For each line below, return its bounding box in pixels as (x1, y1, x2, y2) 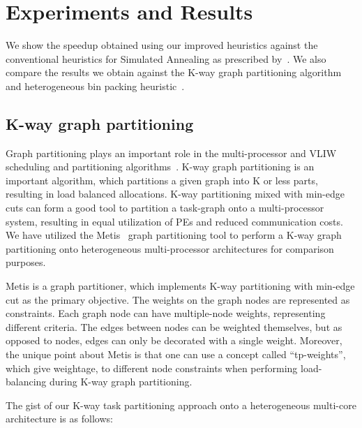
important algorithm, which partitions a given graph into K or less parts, (6, 172, 318, 187)
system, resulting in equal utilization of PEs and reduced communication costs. (6, 214, 343, 228)
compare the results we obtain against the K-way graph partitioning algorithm (6, 65, 342, 80)
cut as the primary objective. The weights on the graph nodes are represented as (6, 292, 350, 307)
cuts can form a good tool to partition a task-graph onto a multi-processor (6, 200, 324, 215)
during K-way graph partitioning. (50, 374, 193, 389)
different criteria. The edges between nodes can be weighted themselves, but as (6, 319, 342, 334)
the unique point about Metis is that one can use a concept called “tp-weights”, (6, 347, 346, 362)
